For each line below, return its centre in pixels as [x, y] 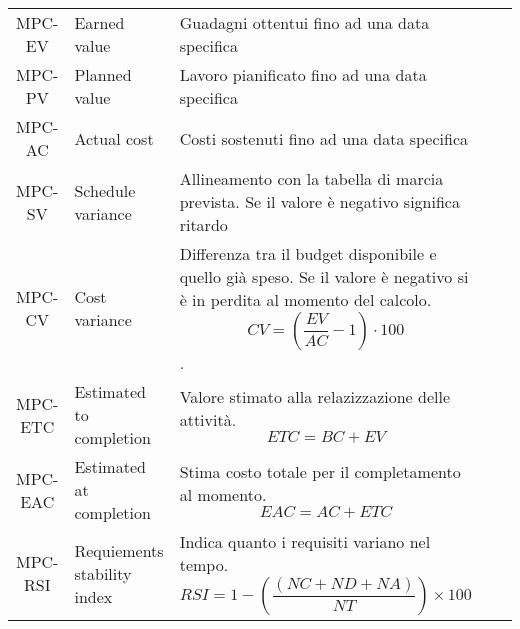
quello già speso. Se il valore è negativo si [324, 276]
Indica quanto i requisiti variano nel [305, 541]
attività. [208, 419]
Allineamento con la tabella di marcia [311, 178]
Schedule [105, 190]
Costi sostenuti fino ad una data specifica [324, 138]
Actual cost [114, 138]
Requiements [119, 550]
